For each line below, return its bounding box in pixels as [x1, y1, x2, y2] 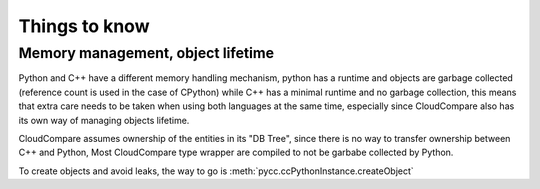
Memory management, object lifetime [18, 44, 275, 62]
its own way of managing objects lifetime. [18, 114, 190, 126]
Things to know [18, 15, 150, 37]
